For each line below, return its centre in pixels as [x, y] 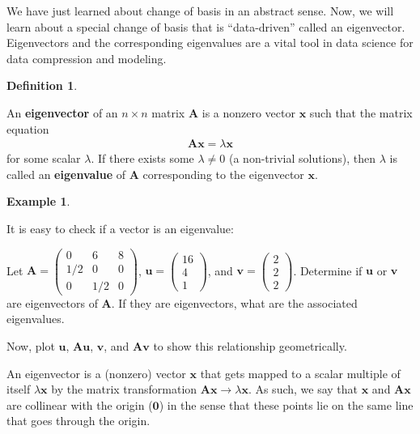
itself [19, 389]
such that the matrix [361, 112]
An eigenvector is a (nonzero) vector [96, 373]
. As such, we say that [303, 389]
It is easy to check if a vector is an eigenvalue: [120, 228]
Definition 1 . [42, 85]
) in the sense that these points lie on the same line [286, 404]
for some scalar [44, 158]
